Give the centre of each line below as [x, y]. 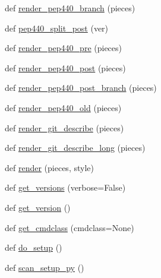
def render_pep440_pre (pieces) [63, 48]
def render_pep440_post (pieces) [65, 67]
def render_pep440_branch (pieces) [70, 8]
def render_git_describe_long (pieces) [75, 148]
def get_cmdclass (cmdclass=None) [70, 227]
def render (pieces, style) [49, 167]
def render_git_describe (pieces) [64, 127]
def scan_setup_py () [45, 267]
